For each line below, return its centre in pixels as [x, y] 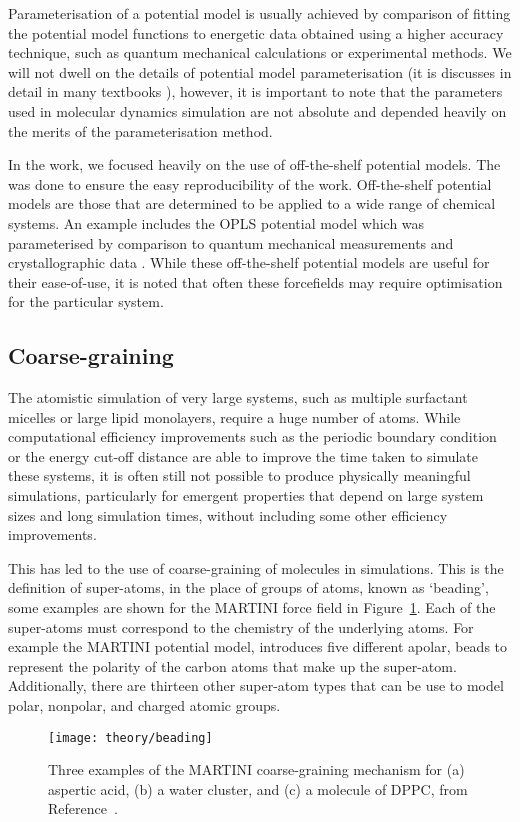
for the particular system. [86, 301]
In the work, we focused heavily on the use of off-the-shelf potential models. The [254, 164]
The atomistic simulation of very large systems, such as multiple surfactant [238, 397]
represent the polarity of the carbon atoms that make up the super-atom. [232, 665]
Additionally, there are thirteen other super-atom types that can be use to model [256, 685]
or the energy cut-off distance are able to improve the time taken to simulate [243, 455]
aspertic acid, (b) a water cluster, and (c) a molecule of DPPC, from [258, 788]
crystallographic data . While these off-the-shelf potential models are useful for [249, 262]
